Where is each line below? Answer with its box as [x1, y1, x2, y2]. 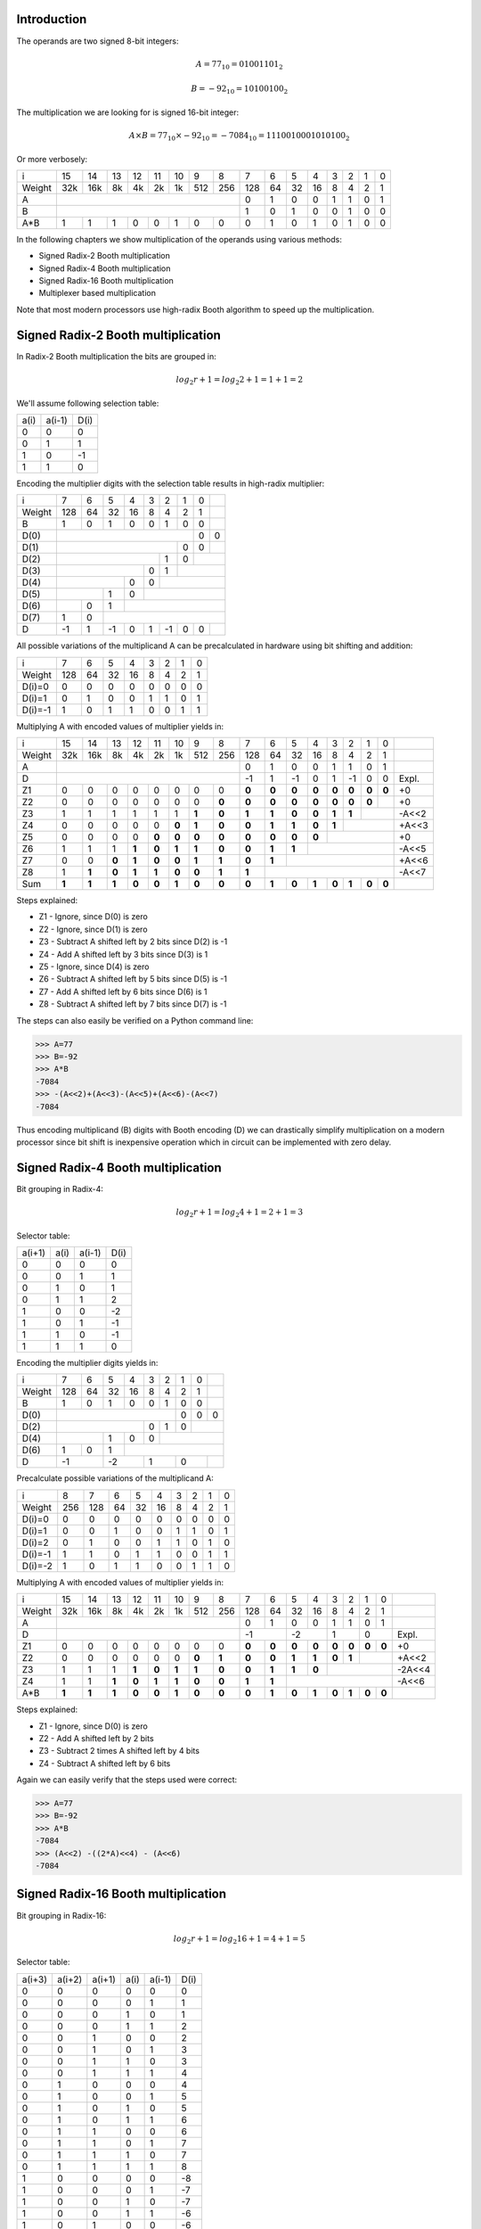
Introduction [16, 12, 87, 27]
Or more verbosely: [16, 153, 88, 164]
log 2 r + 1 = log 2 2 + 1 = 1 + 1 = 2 [175, 374, 303, 387]
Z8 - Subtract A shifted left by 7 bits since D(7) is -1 [38, 999, 227, 1009]
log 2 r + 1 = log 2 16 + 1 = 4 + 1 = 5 [173, 1933, 306, 1945]
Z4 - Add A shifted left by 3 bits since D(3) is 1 [38, 949, 208, 959]
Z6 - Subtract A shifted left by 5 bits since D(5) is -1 [38, 974, 227, 984]
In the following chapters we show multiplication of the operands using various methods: [16, 234, 343, 244]
